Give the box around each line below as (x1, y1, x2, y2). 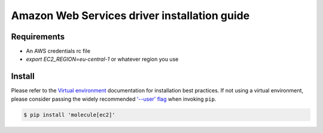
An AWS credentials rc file (26, 48, 91, 55)
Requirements (11, 32, 65, 42)
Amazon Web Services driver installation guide (11, 9, 250, 22)
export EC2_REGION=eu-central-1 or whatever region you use (26, 55, 179, 63)
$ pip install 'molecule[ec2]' (23, 111, 116, 118)
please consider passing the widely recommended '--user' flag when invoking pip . (11, 95, 217, 103)
